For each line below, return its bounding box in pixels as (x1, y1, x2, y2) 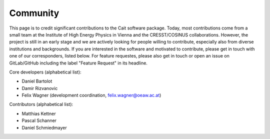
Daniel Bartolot (21, 78, 52, 84)
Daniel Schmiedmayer (21, 124, 67, 130)
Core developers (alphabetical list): (9, 69, 82, 75)
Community (9, 7, 59, 18)
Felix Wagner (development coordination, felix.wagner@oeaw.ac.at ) (21, 92, 161, 98)
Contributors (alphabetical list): (9, 101, 73, 107)
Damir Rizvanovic (21, 85, 58, 91)
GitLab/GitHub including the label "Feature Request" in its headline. (9, 60, 147, 66)
